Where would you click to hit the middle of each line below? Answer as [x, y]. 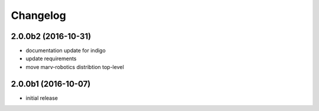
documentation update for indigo [66, 51]
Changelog [38, 15]
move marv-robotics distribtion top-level [75, 67]
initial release [42, 98]
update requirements [51, 58]
